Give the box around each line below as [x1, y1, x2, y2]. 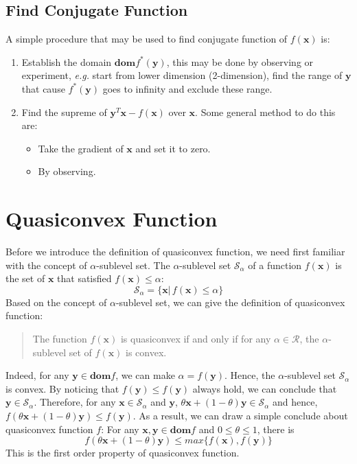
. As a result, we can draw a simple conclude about [133, 408, 348, 423]
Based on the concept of [5, 294, 107, 309]
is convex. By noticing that [5, 381, 119, 395]
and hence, [273, 395, 318, 409]
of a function [248, 257, 302, 272]
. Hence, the [224, 368, 275, 382]
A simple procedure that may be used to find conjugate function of [5, 32, 288, 46]
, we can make [115, 368, 175, 382]
